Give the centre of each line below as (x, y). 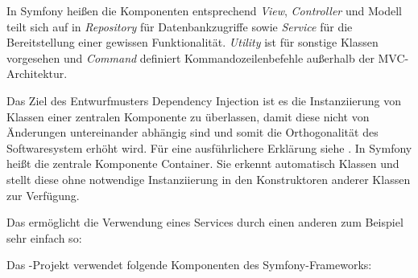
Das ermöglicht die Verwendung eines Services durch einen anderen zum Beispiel (205, 222)
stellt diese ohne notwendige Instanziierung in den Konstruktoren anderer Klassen (209, 179)
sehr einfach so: (44, 237)
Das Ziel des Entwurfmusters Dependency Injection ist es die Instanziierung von (204, 100)
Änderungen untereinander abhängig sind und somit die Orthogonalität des (192, 132)
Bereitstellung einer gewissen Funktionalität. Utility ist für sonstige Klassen (192, 42)
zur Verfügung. (43, 195)
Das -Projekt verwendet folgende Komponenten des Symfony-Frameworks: (189, 265)
